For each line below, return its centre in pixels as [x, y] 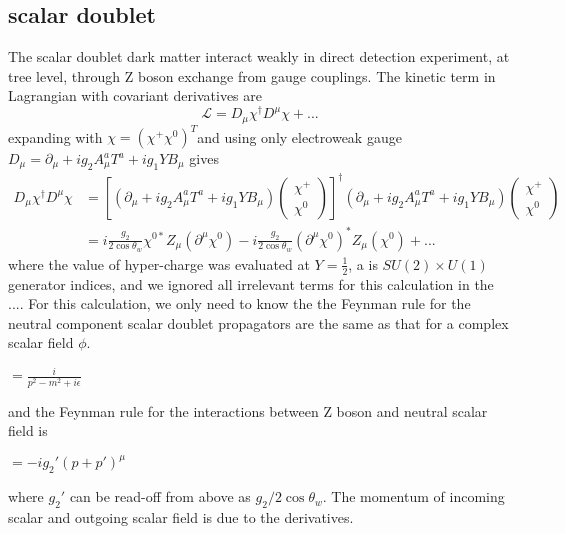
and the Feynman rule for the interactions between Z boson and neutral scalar [248, 410]
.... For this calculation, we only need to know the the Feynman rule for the [239, 303]
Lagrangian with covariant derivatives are [135, 95]
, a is [363, 263]
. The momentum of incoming [413, 496]
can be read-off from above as [160, 496]
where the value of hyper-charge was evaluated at [159, 263]
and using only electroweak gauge [299, 136]
